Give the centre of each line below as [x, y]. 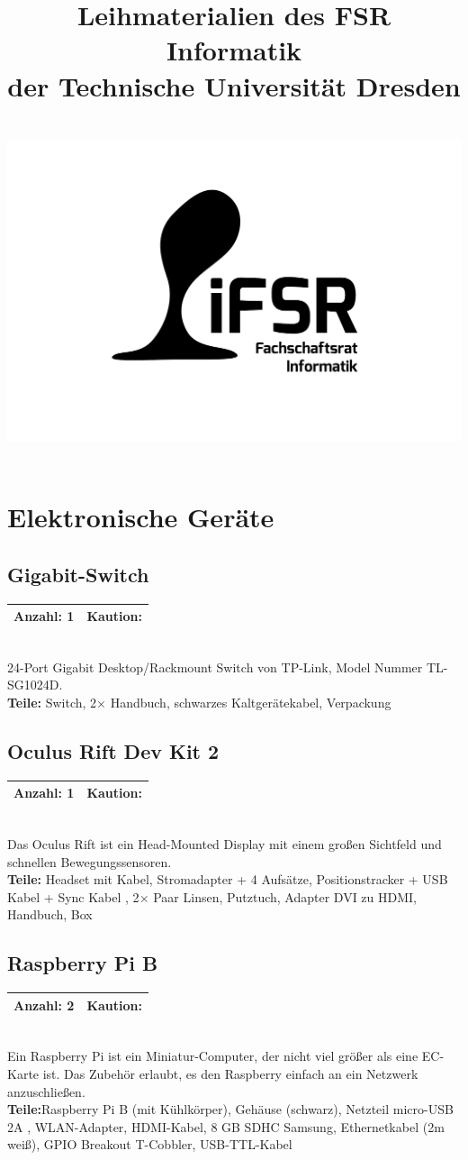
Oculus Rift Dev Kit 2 [113, 751]
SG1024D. [35, 685]
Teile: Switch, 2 [52, 703]
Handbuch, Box [50, 914]
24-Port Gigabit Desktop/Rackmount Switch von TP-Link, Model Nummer [215, 667]
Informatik [234, 50]
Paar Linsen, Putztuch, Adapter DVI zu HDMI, [285, 896]
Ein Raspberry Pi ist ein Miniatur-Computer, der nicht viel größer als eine [213, 1056]
